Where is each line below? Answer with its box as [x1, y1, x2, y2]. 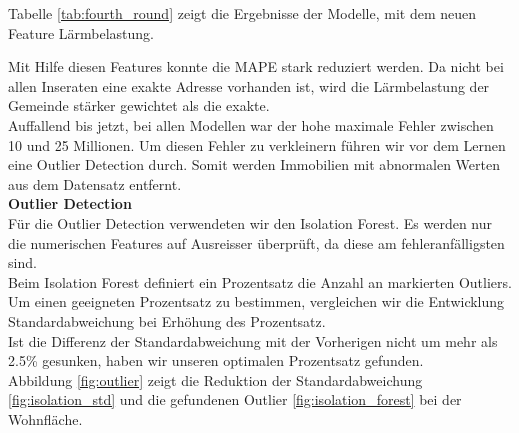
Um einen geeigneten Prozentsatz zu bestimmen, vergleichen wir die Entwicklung [8, 291, 505, 312]
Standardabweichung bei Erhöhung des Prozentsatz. [8, 310, 326, 331]
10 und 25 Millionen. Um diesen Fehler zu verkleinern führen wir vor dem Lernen [8, 134, 506, 155]
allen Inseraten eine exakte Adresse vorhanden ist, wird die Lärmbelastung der [8, 75, 490, 96]
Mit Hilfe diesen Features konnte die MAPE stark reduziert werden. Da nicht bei [8, 56, 504, 77]
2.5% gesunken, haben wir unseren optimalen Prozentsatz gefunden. [8, 350, 424, 371]
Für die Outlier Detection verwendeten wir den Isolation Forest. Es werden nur [8, 212, 492, 233]
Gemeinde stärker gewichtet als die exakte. [8, 95, 270, 116]
